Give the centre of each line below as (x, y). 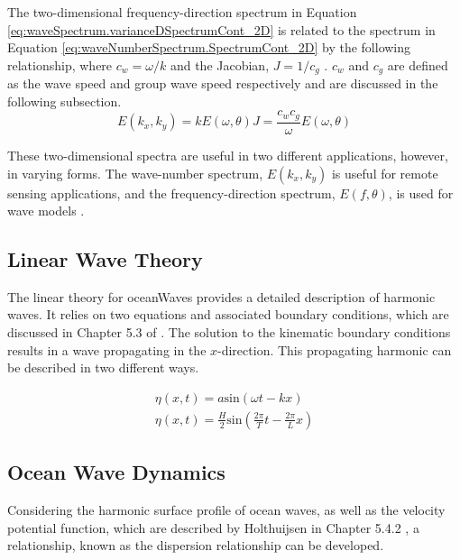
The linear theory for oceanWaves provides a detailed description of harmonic (221, 296)
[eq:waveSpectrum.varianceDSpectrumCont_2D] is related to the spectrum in (221, 29)
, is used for (421, 193)
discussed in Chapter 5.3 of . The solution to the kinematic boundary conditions (229, 332)
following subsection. (64, 101)
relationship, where (60, 64)
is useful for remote (385, 173)
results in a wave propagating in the (107, 349)
